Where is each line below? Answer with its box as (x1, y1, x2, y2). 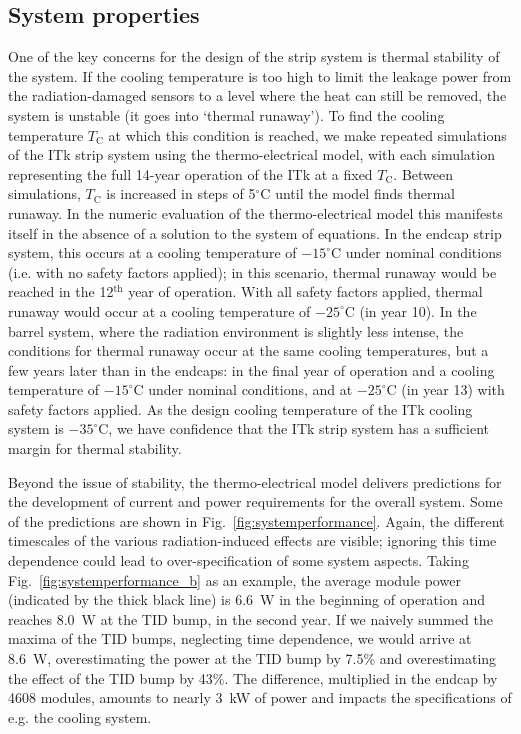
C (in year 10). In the (344, 300, 477, 321)
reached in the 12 (8, 281, 114, 302)
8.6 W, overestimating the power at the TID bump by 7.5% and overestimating (8, 648, 497, 669)
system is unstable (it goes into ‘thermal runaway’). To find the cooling (8, 104, 445, 125)
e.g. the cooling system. (8, 706, 152, 727)
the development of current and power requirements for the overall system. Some (8, 491, 503, 512)
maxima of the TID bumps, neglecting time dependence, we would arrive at (8, 628, 472, 649)
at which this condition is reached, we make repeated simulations (108, 124, 507, 145)
